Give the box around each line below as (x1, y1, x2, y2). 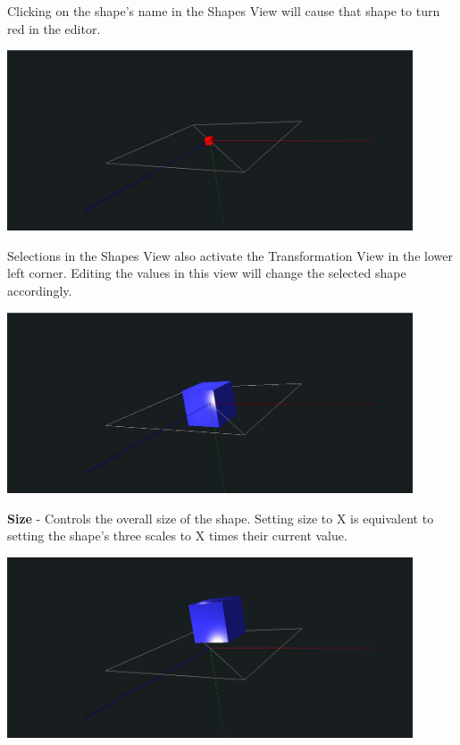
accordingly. (7, 280, 72, 299)
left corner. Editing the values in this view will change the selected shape (7, 264, 406, 282)
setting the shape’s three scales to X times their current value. (7, 526, 347, 545)
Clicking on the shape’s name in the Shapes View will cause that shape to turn (7, 2, 440, 20)
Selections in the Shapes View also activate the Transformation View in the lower (7, 246, 453, 264)
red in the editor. (7, 19, 101, 38)
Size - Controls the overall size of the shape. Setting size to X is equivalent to (7, 508, 434, 527)
